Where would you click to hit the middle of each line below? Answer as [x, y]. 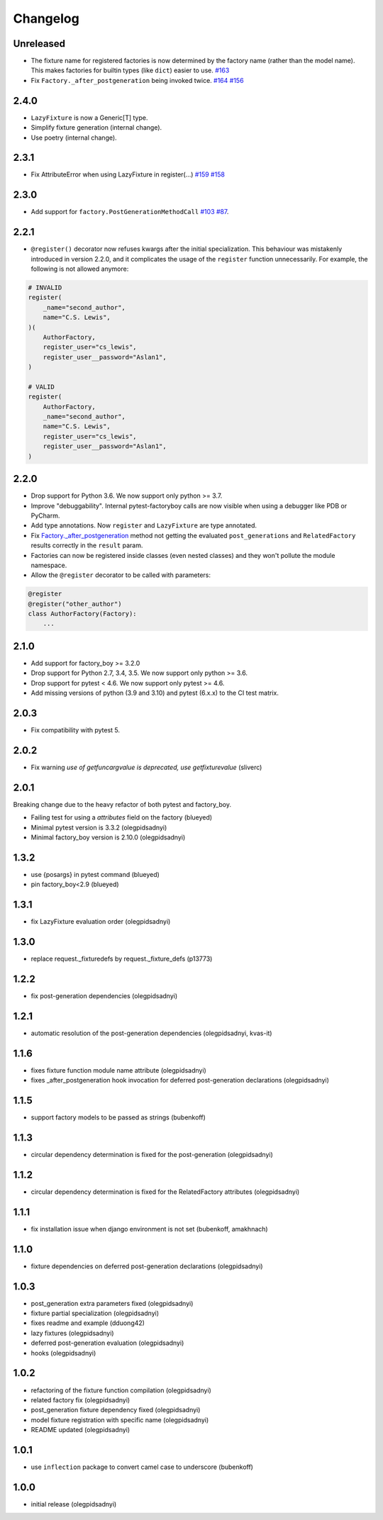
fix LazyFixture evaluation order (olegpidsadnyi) [101, 922]
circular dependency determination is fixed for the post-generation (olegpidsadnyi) [152, 1155]
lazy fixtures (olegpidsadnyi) [72, 1333]
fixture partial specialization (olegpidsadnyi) [95, 1313]
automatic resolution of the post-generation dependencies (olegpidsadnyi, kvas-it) [151, 1033]
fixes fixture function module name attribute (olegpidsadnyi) [119, 1070]
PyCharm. [45, 515]
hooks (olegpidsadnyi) [63, 1353]
